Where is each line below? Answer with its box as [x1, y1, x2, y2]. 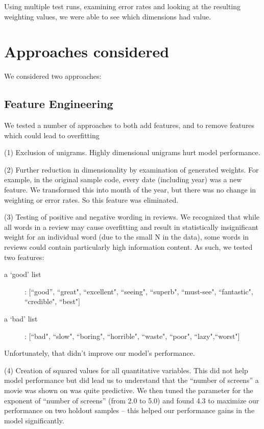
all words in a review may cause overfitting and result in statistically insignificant [4, 221, 259, 232]
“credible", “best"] [25, 296, 80, 307]
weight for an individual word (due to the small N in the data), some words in [4, 231, 249, 242]
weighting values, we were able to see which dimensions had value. [4, 11, 211, 22]
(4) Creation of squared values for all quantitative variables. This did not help [4, 364, 248, 375]
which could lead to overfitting [4, 130, 100, 140]
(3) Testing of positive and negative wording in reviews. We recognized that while [4, 211, 260, 222]
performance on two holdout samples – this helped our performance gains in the [4, 405, 255, 416]
